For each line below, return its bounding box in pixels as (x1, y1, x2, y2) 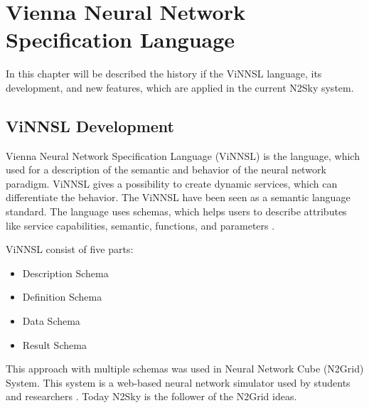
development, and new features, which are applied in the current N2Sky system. (6, 80, 354, 95)
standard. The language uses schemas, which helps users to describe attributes (6, 204, 347, 219)
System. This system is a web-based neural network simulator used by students (6, 375, 351, 390)
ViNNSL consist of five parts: (6, 242, 134, 257)
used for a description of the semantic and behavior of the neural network (6, 162, 326, 177)
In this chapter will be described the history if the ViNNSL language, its (6, 66, 322, 81)
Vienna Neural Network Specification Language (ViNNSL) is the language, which (6, 148, 360, 163)
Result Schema (22, 337, 87, 352)
